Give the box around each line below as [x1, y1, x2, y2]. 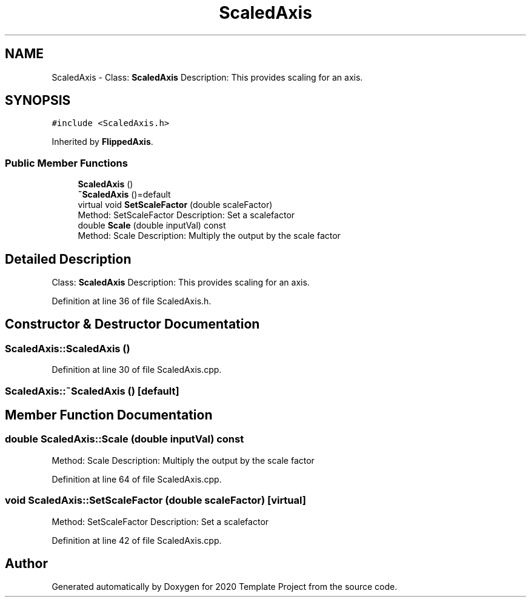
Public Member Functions [5, 156, 128, 169]
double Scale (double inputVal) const [78, 220, 226, 231]
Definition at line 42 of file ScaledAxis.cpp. [52, 535, 222, 546]
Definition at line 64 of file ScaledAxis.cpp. [52, 473, 222, 484]
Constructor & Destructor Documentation [5, 316, 260, 332]
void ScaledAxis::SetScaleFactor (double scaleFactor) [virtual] [5, 494, 306, 507]
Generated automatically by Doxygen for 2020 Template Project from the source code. [52, 581, 398, 592]
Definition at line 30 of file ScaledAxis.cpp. [52, 364, 222, 375]
